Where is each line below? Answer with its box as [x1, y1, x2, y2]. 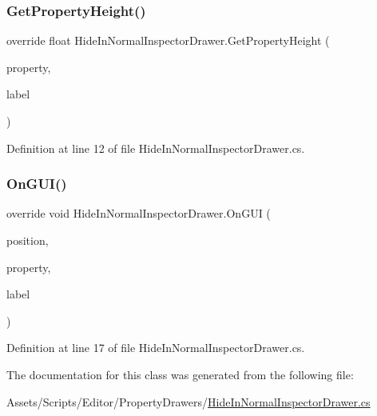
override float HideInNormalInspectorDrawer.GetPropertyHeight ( [6, 32, 330, 49]
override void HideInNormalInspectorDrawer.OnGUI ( [6, 205, 271, 222]
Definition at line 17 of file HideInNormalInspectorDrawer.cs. [6, 339, 305, 356]
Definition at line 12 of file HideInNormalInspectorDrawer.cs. [6, 139, 305, 156]
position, [6, 232, 49, 248]
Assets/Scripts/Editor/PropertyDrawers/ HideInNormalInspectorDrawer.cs [6, 393, 371, 410]
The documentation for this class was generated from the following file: [6, 366, 354, 382]
